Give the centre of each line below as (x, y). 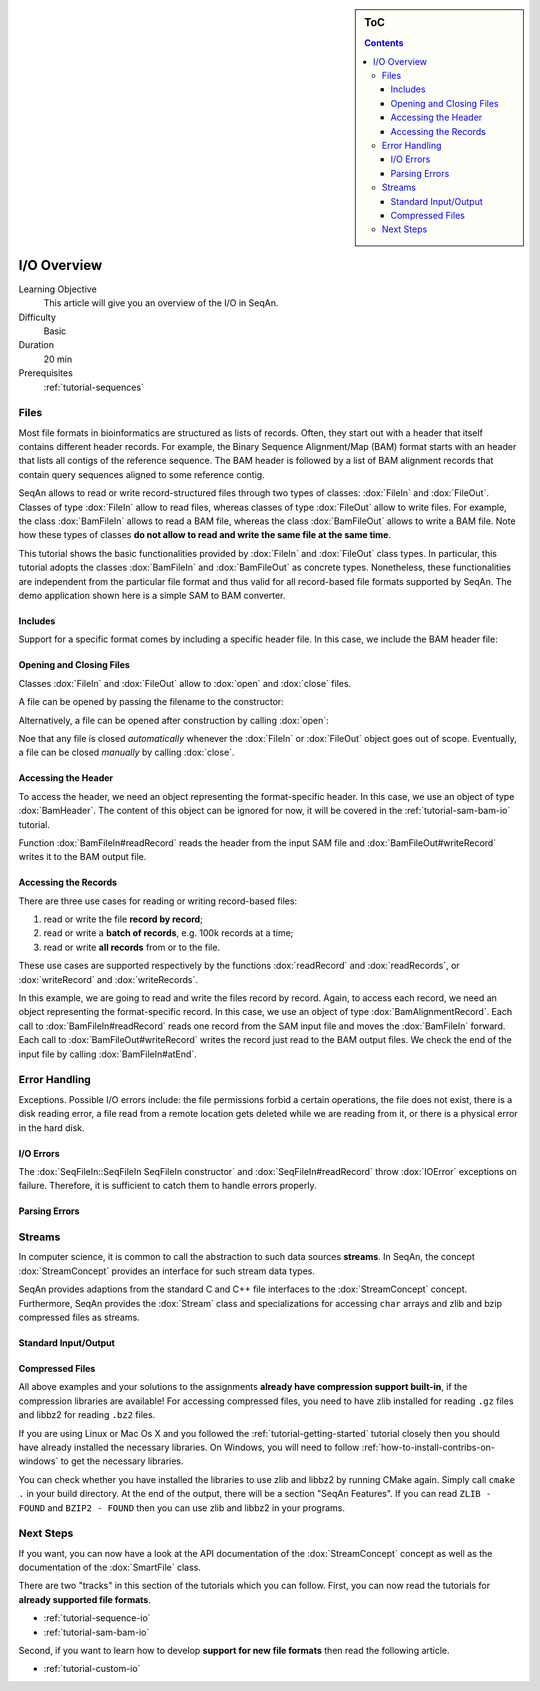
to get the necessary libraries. (122, 1461)
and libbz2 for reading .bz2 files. (87, 1415)
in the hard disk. (51, 1127)
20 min (58, 359)
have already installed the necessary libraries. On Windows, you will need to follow (189, 1447)
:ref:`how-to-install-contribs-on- (428, 1447)
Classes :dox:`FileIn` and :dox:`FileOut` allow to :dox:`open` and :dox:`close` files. (185, 683)
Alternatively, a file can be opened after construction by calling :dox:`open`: (173, 720)
